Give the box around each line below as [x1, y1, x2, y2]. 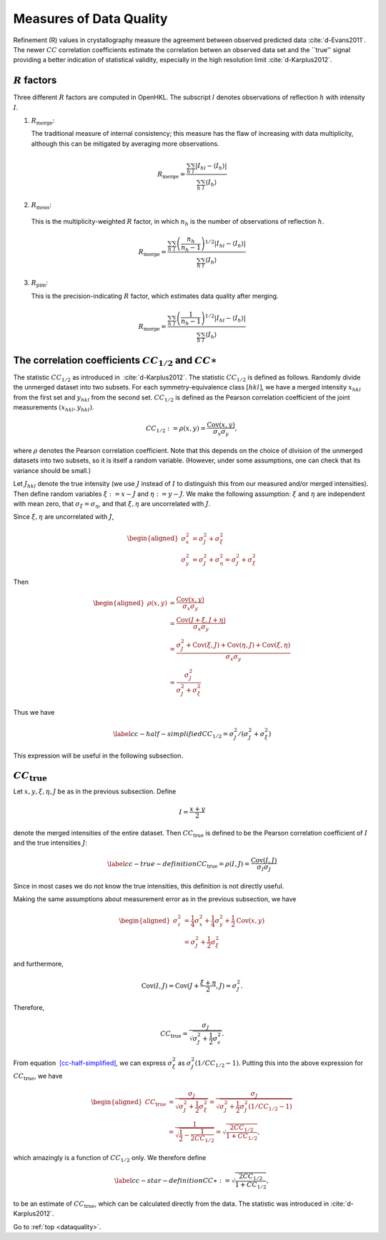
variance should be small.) [13, 466, 91, 475]
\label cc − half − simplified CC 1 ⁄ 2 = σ [113, 730, 234, 740]
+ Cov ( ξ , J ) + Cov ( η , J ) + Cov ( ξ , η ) [186, 640, 291, 649]
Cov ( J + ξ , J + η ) [176, 616, 227, 625]
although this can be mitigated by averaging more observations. [31, 139, 219, 148]
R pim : [31, 279, 48, 289]
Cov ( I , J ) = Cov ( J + [141, 981, 199, 990]
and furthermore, [13, 960, 64, 968]
